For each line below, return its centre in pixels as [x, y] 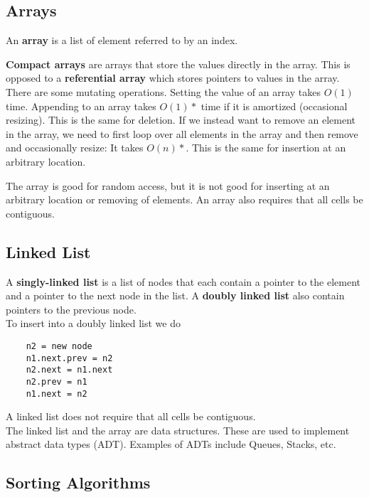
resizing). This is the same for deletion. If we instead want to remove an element [181, 120]
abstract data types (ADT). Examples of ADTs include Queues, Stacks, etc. [171, 444]
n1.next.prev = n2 [69, 358]
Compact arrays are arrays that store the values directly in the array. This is [178, 64]
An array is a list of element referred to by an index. [122, 40]
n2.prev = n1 [57, 381]
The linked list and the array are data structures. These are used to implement [178, 430]
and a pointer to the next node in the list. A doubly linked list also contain [175, 295]
